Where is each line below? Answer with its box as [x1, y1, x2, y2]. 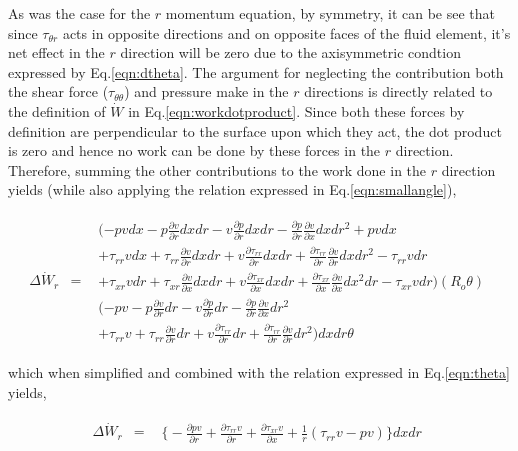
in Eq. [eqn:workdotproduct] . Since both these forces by [128, 100, 465, 121]
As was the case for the [8, 3, 151, 23]
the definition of [8, 100, 106, 121]
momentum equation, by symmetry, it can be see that [165, 3, 496, 23]
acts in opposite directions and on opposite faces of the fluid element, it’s [62, 22, 511, 43]
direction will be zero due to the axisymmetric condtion [120, 42, 461, 63]
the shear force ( [8, 81, 109, 102]
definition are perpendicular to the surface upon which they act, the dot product [8, 120, 502, 141]
